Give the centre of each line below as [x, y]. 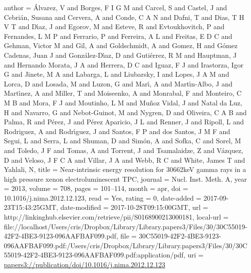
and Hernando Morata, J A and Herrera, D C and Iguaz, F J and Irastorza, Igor [124, 64]
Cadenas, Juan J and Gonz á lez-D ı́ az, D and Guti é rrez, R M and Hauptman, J [120, 55]
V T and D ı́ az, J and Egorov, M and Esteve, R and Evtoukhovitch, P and [114, 26]
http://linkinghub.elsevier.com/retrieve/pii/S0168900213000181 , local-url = [116, 217]
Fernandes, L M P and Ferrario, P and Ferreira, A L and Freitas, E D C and [118, 36]
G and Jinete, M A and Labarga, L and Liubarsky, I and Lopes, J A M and [117, 74]
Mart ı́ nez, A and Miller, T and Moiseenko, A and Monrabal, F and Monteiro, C [123, 93]
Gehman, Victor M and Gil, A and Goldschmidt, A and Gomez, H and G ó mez [121, 45]
